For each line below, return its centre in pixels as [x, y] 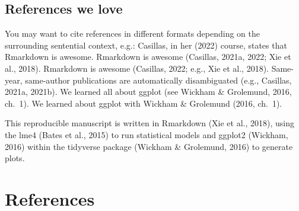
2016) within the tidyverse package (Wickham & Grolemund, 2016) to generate [149, 146]
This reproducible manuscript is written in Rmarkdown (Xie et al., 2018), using [149, 123]
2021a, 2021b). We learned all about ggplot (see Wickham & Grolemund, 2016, [148, 92]
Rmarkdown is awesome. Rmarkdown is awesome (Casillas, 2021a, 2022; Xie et [148, 57]
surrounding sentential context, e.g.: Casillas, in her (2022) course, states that [146, 45]
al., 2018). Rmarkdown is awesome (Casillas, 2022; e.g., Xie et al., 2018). [137, 68]
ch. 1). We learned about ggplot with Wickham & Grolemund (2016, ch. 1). [144, 103]
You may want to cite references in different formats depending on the [133, 33]
